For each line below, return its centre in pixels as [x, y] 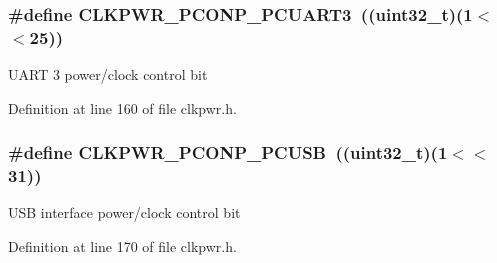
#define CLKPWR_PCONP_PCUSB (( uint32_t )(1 [228, 152]
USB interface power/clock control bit [124, 212]
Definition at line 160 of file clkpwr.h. [122, 107]
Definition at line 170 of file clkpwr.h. [122, 246]
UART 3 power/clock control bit [108, 74]
